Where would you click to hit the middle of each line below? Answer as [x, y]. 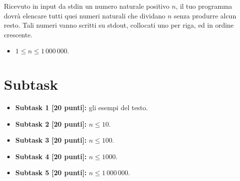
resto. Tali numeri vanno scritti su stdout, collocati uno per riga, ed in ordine [119, 25]
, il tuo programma [204, 6]
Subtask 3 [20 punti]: [51, 140]
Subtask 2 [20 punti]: [51, 123]
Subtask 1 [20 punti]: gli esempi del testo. [82, 107]
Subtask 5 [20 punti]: [51, 173]
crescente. [18, 34]
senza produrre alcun [205, 15]
